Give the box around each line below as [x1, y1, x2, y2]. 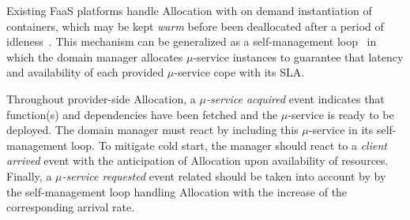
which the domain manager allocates [6, 48, 183, 65]
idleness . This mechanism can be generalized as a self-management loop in [6, 33, 377, 50]
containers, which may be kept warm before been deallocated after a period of [6, 17, 384, 34]
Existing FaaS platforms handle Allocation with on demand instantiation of [6, 2, 372, 18]
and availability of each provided [6, 64, 164, 80]
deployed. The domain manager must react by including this [6, 121, 299, 138]
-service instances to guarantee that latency [193, 48, 404, 65]
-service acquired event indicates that [205, 90, 385, 106]
